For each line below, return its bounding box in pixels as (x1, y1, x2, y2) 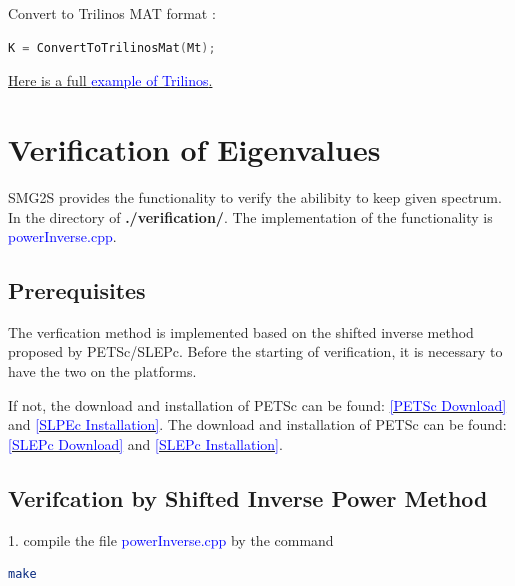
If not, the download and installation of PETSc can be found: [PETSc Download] (8, 394, 507, 415)
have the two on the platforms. (8, 361, 197, 382)
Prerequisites (8, 275, 146, 306)
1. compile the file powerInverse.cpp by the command (8, 529, 334, 550)
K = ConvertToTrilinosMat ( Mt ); (8, 40, 216, 55)
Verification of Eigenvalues (8, 128, 381, 169)
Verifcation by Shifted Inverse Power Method (8, 482, 488, 513)
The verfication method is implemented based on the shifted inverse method (8, 321, 474, 342)
